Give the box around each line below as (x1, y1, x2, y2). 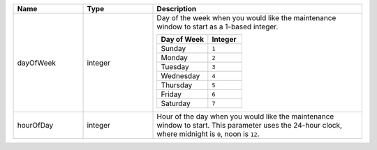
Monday (161, 53, 188, 62)
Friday (161, 89, 182, 99)
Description (156, 4, 197, 13)
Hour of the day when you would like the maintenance (156, 112, 334, 121)
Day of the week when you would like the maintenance (156, 13, 337, 22)
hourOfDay (17, 121, 54, 130)
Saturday (161, 98, 191, 108)
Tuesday (161, 62, 189, 71)
